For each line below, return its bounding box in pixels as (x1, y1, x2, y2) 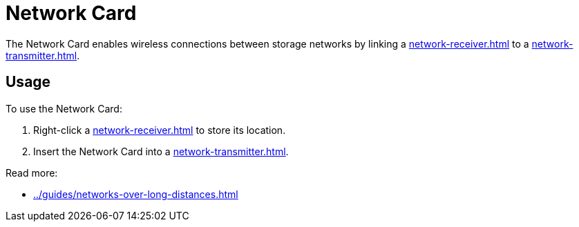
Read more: (6, 166, 58, 179)
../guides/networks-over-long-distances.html (33, 188, 238, 200)
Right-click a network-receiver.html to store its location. (33, 124, 286, 136)
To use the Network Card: (6, 102, 122, 115)
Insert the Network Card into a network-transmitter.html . (33, 145, 289, 157)
